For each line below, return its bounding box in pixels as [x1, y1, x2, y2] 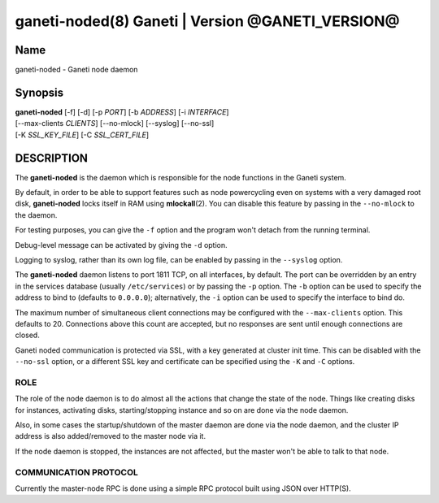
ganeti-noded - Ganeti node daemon [15, 65, 138, 75]
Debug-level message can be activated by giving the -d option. [15, 240, 228, 249]
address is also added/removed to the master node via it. [15, 431, 206, 441]
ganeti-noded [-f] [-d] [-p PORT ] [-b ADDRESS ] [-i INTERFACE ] [15, 106, 229, 117]
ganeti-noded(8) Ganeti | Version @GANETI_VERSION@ [15, 12, 400, 30]
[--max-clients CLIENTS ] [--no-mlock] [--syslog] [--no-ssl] [15, 119, 215, 128]
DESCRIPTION [15, 151, 89, 165]
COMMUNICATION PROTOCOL [15, 466, 138, 478]
